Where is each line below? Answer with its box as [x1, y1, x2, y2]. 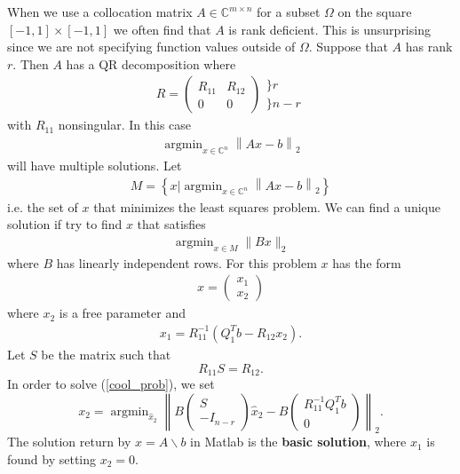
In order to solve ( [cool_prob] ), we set [7, 375, 215, 393]
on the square [337, 3, 412, 20]
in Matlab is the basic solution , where [190, 432, 407, 451]
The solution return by [7, 432, 131, 451]
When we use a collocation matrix [7, 3, 193, 20]
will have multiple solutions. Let [7, 156, 182, 175]
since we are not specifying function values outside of [7, 37, 296, 56]
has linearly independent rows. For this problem [56, 253, 317, 272]
